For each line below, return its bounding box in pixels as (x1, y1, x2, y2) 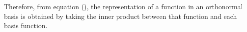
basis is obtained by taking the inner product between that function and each (4, 11, 237, 21)
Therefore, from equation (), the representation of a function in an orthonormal (4, 1, 243, 11)
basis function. (4, 20, 48, 31)
